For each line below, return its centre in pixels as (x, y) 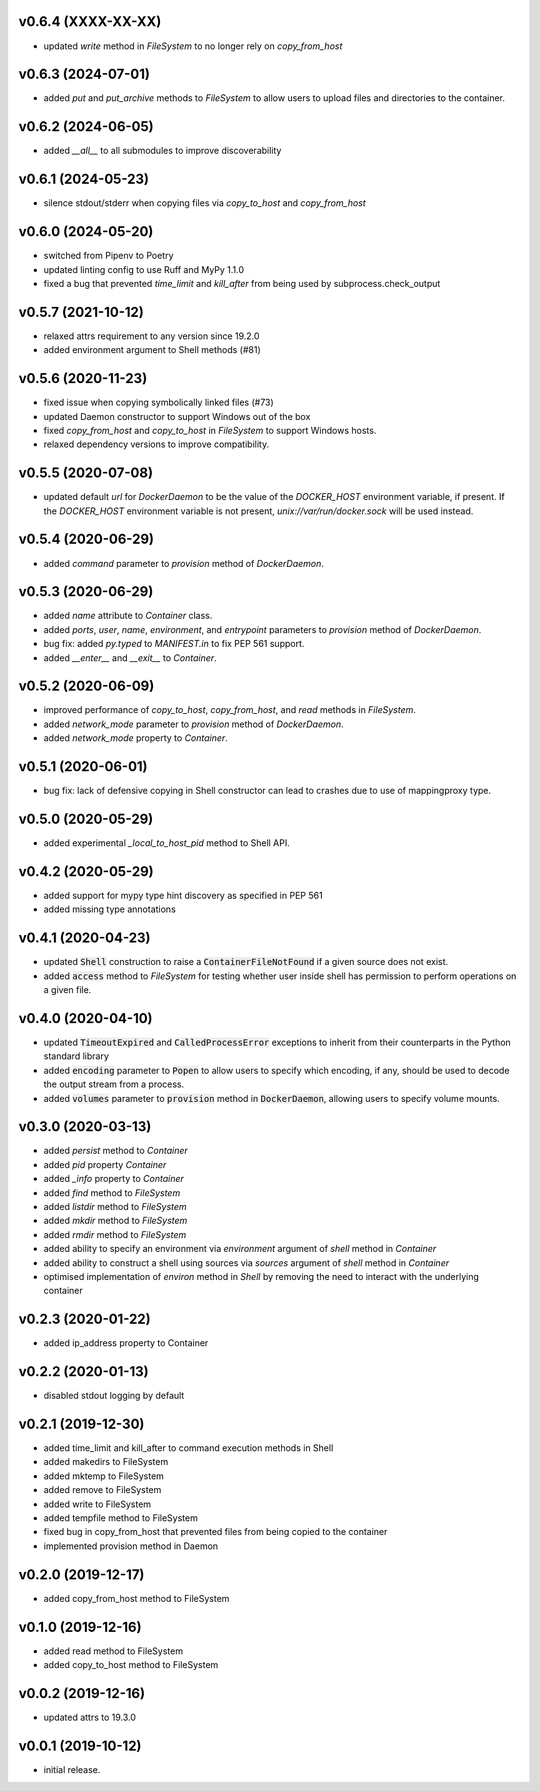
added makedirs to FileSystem (106, 1462)
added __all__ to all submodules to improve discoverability (162, 151)
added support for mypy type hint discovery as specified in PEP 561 (183, 895)
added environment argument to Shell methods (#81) (152, 350)
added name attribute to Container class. (128, 616)
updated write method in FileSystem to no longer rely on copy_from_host (193, 46)
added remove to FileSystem (102, 1490)
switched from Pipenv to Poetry (108, 256)
